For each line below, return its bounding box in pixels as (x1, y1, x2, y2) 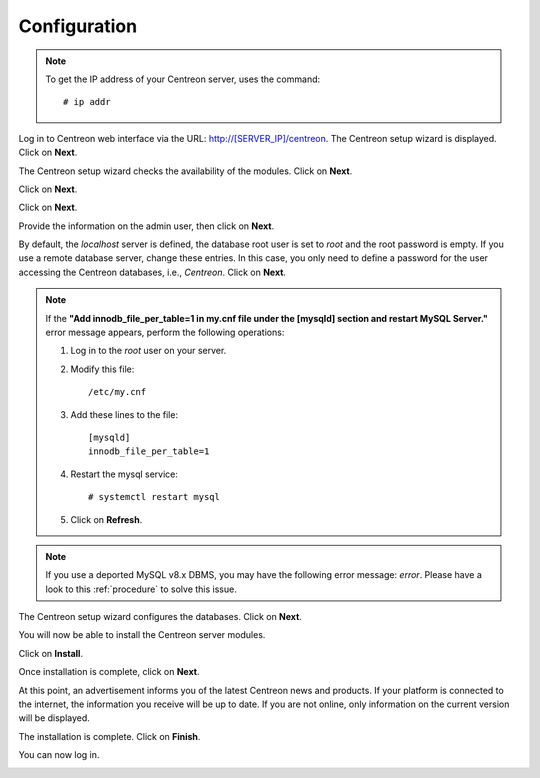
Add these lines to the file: (70, 408, 179, 420)
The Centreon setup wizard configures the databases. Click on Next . (18, 611, 302, 623)
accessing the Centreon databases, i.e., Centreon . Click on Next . (18, 266, 287, 278)
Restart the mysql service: (70, 468, 179, 480)
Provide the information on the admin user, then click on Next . (18, 220, 275, 232)
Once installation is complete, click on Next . (18, 666, 200, 678)
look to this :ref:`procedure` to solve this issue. (45, 583, 237, 595)
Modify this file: (70, 363, 135, 375)
